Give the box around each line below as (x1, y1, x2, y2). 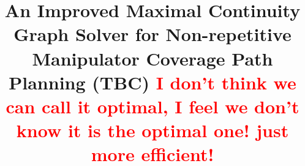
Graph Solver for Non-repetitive (13, 21, 292, 47)
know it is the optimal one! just (16, 118, 289, 143)
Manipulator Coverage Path (32, 45, 273, 70)
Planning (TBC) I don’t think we (9, 69, 296, 94)
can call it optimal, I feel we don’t (6, 93, 299, 118)
